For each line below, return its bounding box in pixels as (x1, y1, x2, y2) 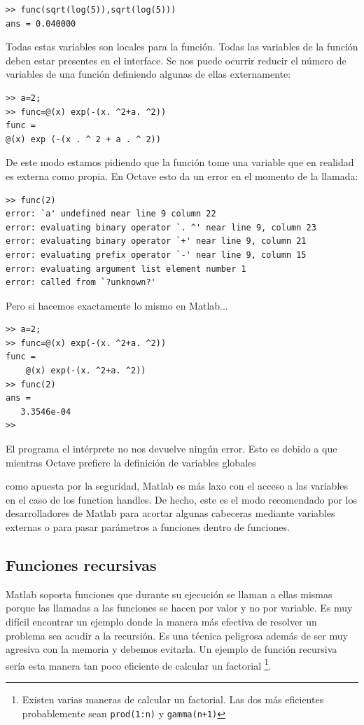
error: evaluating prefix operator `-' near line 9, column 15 (6, 249, 307, 260)
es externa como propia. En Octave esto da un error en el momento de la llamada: (6, 168, 358, 183)
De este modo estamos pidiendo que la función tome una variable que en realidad (6, 155, 354, 170)
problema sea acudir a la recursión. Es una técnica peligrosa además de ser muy (6, 628, 348, 642)
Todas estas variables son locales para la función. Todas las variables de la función (6, 39, 358, 54)
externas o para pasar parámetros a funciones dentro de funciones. (6, 520, 290, 534)
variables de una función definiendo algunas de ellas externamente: (6, 67, 291, 81)
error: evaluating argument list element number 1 (6, 263, 246, 274)
